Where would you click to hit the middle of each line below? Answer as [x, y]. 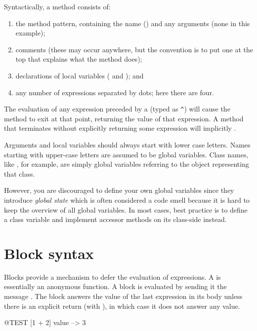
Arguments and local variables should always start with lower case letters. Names [127, 145]
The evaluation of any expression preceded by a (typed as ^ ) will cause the [117, 109]
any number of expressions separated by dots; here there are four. [115, 92]
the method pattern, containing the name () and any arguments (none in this [133, 23]
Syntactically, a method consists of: [57, 6]
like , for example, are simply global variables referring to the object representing [127, 164]
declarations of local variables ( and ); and [80, 75]
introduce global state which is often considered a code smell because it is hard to [127, 200]
